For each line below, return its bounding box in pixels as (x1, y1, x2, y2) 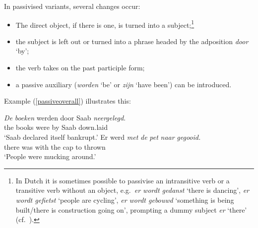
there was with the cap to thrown (4, 141, 106, 152)
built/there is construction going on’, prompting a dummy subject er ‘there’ (15, 204, 247, 215)
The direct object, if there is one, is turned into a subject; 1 (15, 18, 194, 30)
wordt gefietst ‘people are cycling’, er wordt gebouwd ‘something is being (15, 194, 234, 205)
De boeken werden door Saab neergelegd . (4, 112, 126, 122)
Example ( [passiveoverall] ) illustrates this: (4, 96, 131, 106)
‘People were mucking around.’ (4, 151, 96, 162)
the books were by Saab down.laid (4, 122, 108, 132)
